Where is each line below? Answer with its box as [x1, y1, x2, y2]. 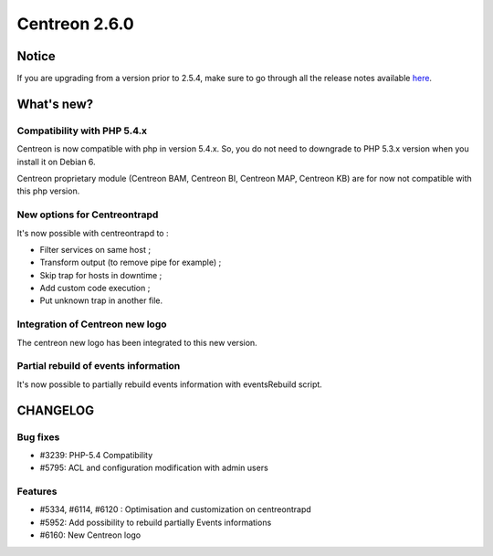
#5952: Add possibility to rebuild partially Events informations [39, 517, 272, 528]
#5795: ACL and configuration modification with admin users [39, 462, 268, 474]
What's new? [16, 96, 94, 111]
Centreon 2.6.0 [16, 14, 134, 34]
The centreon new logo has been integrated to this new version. [16, 337, 257, 348]
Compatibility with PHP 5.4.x [16, 124, 148, 137]
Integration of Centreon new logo [16, 318, 168, 330]
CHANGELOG [16, 403, 95, 418]
